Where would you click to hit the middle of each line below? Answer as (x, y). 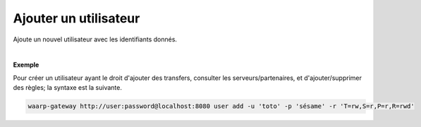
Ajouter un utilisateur (77, 18)
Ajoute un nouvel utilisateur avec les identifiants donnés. (95, 39)
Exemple (26, 65)
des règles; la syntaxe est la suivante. (68, 88)
